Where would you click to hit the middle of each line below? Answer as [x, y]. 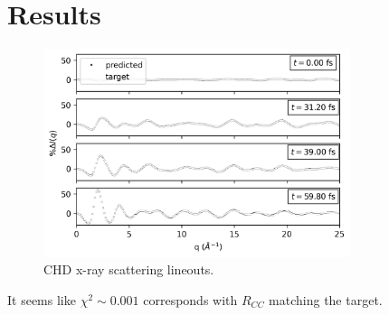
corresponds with [190, 299]
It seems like [42, 299]
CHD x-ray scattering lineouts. [129, 269]
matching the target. [326, 299]
